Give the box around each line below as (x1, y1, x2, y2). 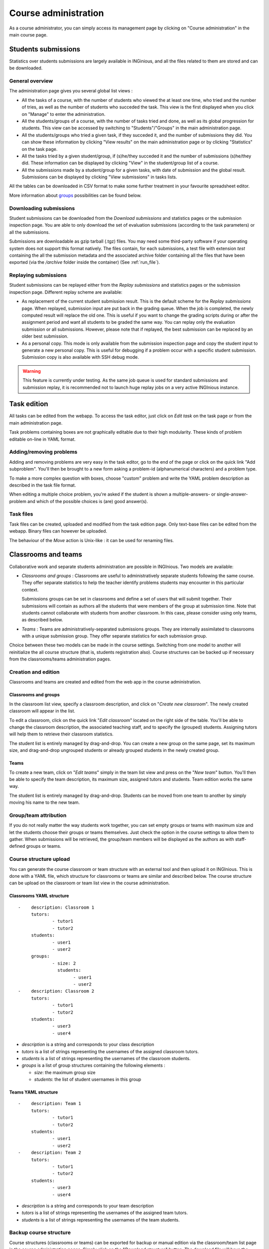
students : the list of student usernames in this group (34, 1077, 141, 1083)
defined (9, 843, 25, 849)
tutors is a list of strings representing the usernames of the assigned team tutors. (21, 1210, 188, 1216)
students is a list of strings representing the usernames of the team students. (21, 1217, 180, 1223)
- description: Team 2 (18, 1150, 82, 1156)
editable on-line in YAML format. (9, 436, 76, 442)
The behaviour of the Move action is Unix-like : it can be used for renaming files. (9, 537, 174, 543)
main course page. (9, 31, 48, 37)
